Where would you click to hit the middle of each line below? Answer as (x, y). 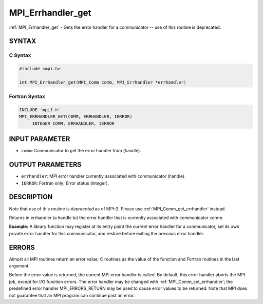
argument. (19, 265)
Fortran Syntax (27, 97)
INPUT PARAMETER (39, 139)
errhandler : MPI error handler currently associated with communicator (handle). (103, 176)
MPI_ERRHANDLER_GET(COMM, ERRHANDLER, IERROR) (76, 117)
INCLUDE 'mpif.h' (40, 110)
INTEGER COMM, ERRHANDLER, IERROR (73, 123)
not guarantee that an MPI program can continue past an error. (72, 295)
